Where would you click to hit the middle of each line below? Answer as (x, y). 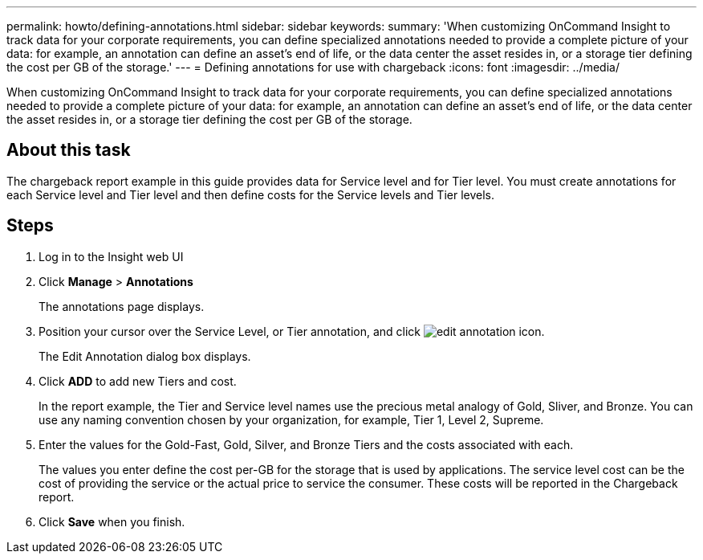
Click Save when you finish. (112, 521)
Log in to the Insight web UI (111, 256)
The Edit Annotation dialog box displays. (145, 356)
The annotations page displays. (122, 306)
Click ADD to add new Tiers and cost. (138, 381)
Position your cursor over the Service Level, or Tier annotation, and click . (292, 331)
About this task (69, 150)
